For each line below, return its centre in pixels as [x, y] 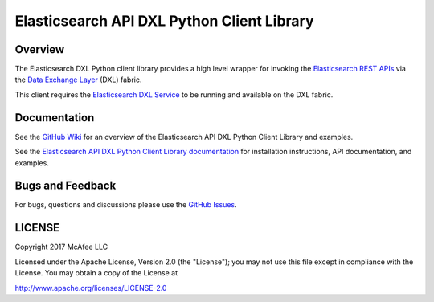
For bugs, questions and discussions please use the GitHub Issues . [126, 205]
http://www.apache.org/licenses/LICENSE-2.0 [91, 288]
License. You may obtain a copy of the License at [96, 273]
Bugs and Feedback [66, 186]
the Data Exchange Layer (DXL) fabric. [78, 80]
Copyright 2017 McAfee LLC [61, 247]
